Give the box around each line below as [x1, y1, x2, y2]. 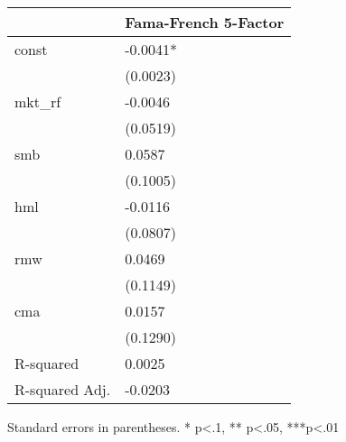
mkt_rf [14, 91, 61, 112]
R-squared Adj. [14, 379, 111, 400]
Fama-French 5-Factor [125, 12, 285, 32]
